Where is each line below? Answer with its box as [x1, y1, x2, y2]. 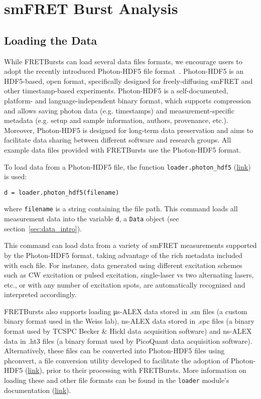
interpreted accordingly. [4, 289, 77, 300]
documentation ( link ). [4, 384, 71, 395]
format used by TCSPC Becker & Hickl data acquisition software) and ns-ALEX [4, 326, 252, 336]
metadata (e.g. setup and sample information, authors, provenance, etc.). [4, 115, 228, 125]
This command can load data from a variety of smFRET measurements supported [4, 240, 257, 250]
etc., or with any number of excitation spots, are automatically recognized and [4, 279, 245, 290]
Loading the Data [4, 32, 97, 48]
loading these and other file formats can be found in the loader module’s [4, 375, 229, 385]
